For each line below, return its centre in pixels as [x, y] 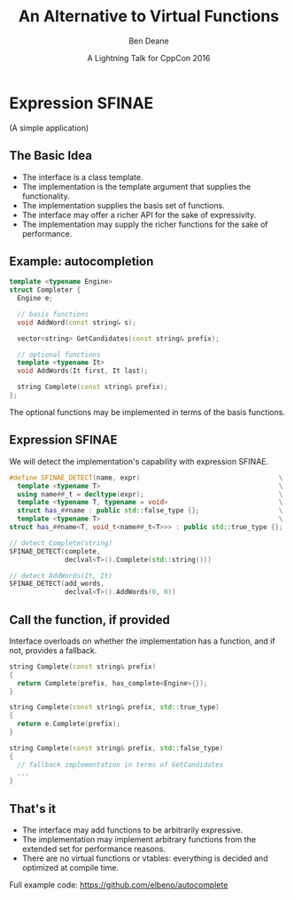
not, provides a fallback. [53, 650]
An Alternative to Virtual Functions [149, 16]
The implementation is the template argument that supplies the [136, 186]
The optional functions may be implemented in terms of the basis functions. [147, 412]
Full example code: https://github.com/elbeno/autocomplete [119, 885]
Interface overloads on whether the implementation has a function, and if [143, 641]
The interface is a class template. [82, 177]
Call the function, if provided [89, 619]
